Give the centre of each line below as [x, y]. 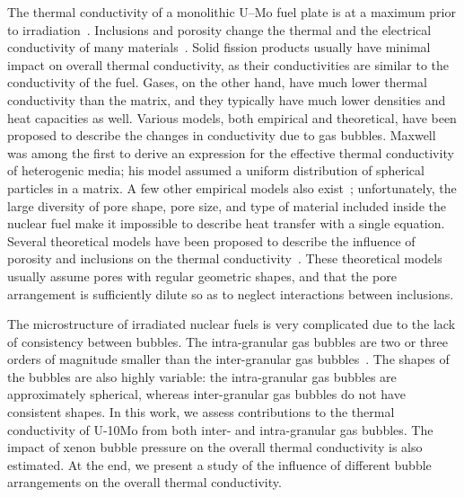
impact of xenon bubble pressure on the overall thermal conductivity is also [215, 447]
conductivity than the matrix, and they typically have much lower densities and [227, 99]
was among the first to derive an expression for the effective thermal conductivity [231, 152]
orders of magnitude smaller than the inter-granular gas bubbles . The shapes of [228, 359]
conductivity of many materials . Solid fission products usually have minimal [219, 47]
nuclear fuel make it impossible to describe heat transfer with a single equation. [226, 223]
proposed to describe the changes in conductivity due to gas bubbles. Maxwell [222, 135]
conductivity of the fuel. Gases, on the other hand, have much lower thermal [217, 82]
